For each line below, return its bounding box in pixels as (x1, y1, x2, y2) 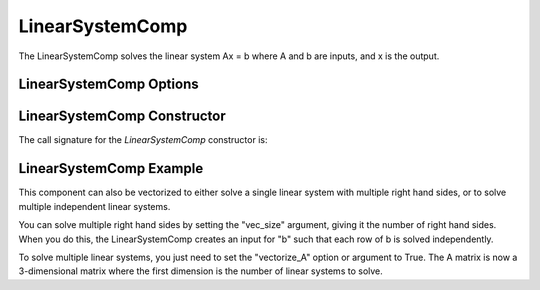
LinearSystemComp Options (18, 76, 199, 93)
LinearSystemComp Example (18, 160, 204, 177)
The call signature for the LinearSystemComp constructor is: (18, 134, 268, 146)
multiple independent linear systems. (18, 200, 171, 212)
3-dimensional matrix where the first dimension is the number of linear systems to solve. (18, 265, 384, 277)
